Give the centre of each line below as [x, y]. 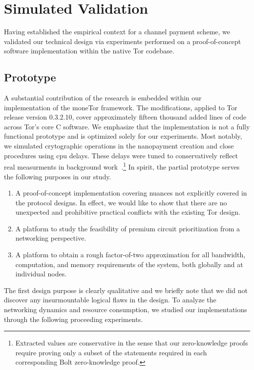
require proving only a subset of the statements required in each [111, 352]
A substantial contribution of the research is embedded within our [103, 98]
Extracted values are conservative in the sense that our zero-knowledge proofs [132, 343]
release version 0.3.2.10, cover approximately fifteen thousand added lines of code [125, 117]
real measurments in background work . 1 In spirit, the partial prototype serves [122, 166]
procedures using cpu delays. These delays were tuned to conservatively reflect [121, 155]
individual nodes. [41, 274]
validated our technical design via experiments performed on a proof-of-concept [123, 41]
